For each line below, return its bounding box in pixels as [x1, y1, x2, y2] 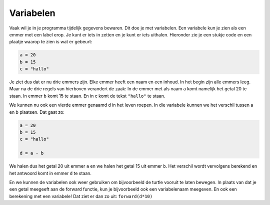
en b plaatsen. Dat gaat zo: [9, 109, 65, 115]
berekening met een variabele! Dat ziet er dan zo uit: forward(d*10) [9, 193, 152, 199]
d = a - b [19, 150, 44, 156]
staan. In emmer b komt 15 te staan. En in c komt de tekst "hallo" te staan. [9, 93, 165, 99]
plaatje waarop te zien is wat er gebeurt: [9, 39, 92, 45]
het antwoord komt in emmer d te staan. [9, 170, 92, 176]
